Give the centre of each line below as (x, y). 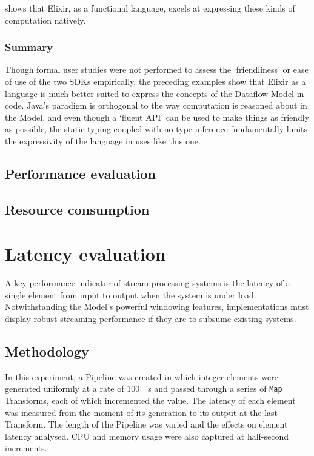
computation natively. (45, 20)
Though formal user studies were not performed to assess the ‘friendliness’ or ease (157, 69)
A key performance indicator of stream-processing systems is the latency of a (148, 283)
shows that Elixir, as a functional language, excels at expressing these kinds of (150, 8)
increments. (26, 448)
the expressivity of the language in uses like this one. (103, 140)
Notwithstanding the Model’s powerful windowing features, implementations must (157, 307)
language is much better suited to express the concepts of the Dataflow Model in (155, 93)
